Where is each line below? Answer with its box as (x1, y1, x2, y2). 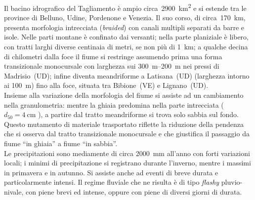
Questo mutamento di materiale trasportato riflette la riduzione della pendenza (4, 119, 244, 129)
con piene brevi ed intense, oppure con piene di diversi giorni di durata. (25, 186, 242, 197)
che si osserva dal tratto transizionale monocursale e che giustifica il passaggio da (4, 128, 250, 139)
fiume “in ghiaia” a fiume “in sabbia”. (4, 138, 118, 148)
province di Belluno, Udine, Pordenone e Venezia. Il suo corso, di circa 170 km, (4, 12, 246, 23)
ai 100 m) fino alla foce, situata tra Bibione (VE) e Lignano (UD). (4, 80, 209, 90)
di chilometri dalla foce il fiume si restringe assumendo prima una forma (4, 51, 222, 61)
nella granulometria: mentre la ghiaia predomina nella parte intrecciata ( (4, 99, 224, 110)
